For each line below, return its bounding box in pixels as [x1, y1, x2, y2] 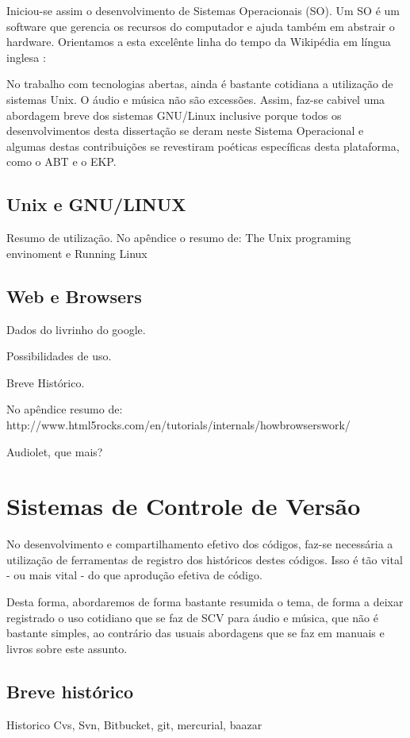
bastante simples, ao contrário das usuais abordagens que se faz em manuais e [6, 625, 385, 641]
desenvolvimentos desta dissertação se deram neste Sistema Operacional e [6, 122, 364, 139]
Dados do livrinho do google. [6, 321, 146, 337]
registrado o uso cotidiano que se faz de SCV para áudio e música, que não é [6, 609, 378, 625]
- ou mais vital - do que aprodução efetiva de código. [6, 567, 262, 583]
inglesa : [6, 48, 46, 65]
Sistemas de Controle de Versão [6, 490, 361, 522]
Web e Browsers [6, 283, 142, 308]
